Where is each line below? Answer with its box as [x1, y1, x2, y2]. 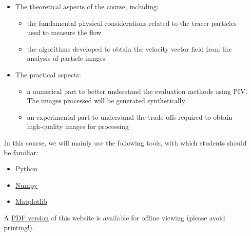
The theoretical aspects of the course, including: [15, 1, 159, 11]
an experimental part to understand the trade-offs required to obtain [27, 111, 232, 122]
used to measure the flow [27, 27, 101, 37]
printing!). [4, 222, 34, 232]
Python [15, 163, 38, 174]
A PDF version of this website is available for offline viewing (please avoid [4, 212, 225, 222]
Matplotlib [15, 196, 47, 206]
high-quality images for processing [27, 121, 129, 131]
